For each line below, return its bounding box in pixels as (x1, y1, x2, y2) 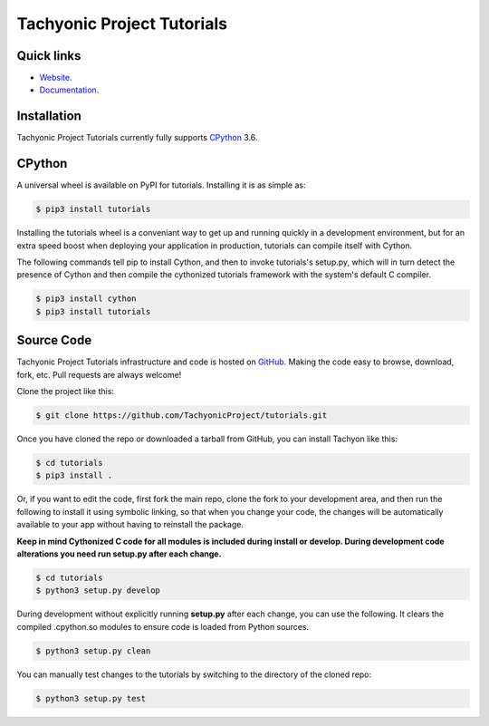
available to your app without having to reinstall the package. (16, 519, 244, 530)
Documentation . (39, 84, 100, 95)
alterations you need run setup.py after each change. (16, 548, 222, 559)
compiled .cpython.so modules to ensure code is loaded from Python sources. (16, 621, 310, 632)
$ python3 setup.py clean (35, 645, 151, 656)
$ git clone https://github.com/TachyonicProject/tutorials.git (35, 411, 328, 421)
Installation (16, 109, 81, 124)
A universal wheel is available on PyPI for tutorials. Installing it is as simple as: (16, 179, 306, 190)
